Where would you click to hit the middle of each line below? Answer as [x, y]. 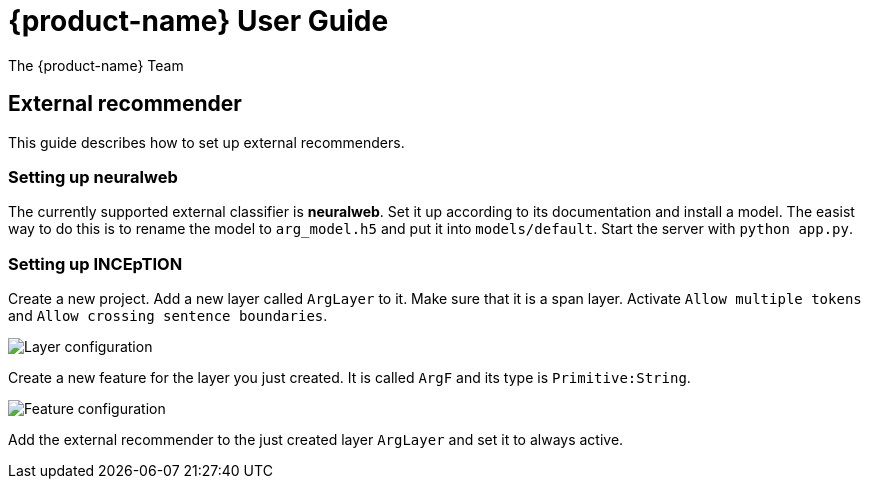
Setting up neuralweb [93, 176]
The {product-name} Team [96, 65]
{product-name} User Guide [198, 21]
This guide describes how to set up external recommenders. [206, 142]
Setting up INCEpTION [95, 263]
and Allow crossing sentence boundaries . [168, 316]
